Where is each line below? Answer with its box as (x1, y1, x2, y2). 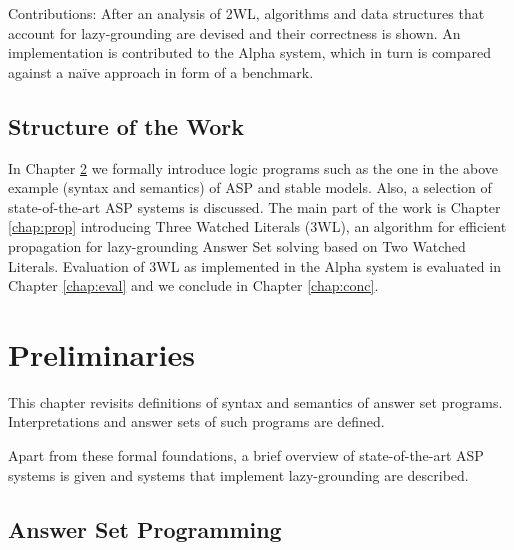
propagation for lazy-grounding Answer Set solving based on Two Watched (8, 235, 466, 256)
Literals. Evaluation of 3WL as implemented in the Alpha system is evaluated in (8, 255, 501, 276)
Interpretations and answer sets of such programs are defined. (8, 411, 385, 432)
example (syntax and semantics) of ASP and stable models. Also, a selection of (8, 177, 492, 198)
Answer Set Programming (8, 513, 282, 544)
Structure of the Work (8, 110, 244, 141)
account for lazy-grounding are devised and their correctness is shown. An (8, 22, 461, 43)
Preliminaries (8, 333, 195, 374)
